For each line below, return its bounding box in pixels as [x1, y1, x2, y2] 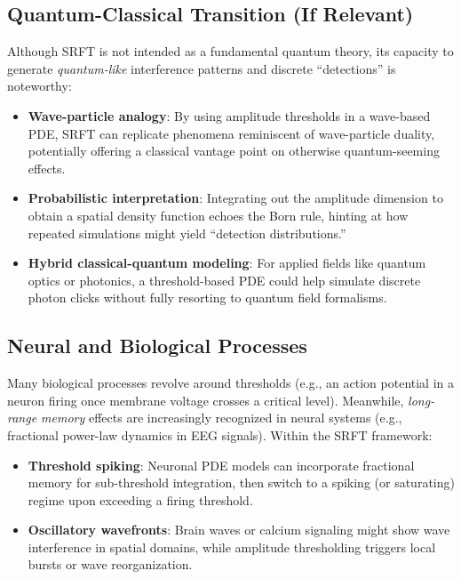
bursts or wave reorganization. [28, 555, 193, 574]
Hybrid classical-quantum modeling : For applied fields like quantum [28, 253, 426, 272]
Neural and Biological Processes [7, 332, 307, 359]
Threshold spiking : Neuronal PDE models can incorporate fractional [28, 455, 415, 474]
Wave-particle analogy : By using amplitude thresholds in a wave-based [28, 106, 431, 125]
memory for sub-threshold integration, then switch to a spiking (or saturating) [28, 473, 455, 492]
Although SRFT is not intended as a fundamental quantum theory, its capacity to [7, 42, 454, 60]
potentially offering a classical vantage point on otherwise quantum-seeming [28, 141, 440, 160]
